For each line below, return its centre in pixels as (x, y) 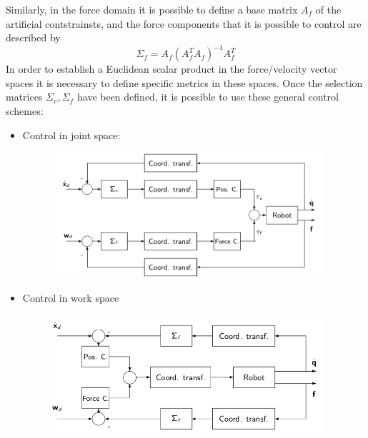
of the (328, 9)
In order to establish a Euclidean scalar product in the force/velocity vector (171, 69)
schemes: (25, 111)
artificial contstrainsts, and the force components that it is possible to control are (184, 23)
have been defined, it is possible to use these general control (208, 97)
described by (33, 37)
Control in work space (71, 298)
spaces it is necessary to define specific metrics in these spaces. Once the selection (184, 82)
